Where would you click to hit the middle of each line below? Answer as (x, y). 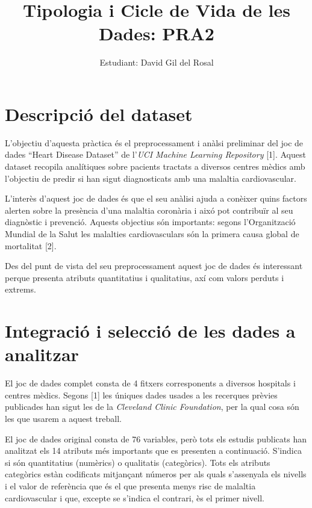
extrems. (20, 289)
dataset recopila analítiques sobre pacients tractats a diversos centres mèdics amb (155, 166)
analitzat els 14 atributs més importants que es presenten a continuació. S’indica (153, 451)
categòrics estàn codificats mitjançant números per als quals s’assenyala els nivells (156, 474)
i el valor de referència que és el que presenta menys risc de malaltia (130, 486)
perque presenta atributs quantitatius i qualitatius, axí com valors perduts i (145, 277)
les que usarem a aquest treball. (63, 419)
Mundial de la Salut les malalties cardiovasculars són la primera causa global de (152, 234)
